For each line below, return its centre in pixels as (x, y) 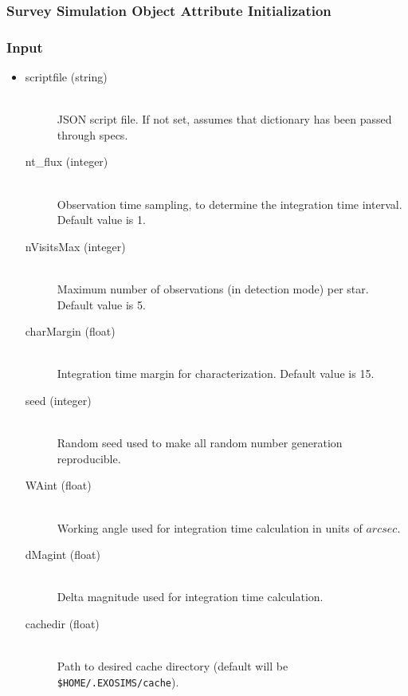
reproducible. (89, 458)
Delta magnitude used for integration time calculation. (190, 597)
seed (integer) (58, 400)
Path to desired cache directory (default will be (173, 666)
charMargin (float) (70, 331)
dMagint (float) (63, 554)
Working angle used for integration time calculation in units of (210, 527)
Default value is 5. (101, 304)
